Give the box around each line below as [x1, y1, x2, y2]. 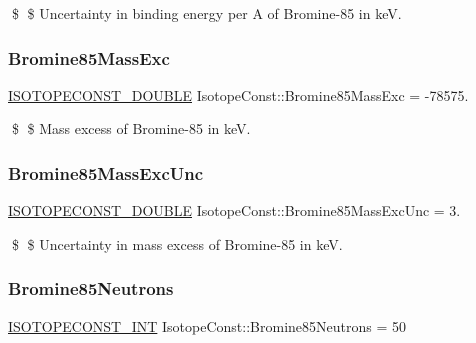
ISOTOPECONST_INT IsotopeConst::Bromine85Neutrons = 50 [8, 315, 406, 336]
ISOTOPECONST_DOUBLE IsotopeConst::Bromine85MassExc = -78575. [8, 84, 469, 105]
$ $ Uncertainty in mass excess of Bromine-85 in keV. [11, 233, 343, 254]
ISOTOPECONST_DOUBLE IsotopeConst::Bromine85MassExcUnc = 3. [8, 200, 461, 221]
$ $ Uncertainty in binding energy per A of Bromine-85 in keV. [11, 3, 402, 23]
